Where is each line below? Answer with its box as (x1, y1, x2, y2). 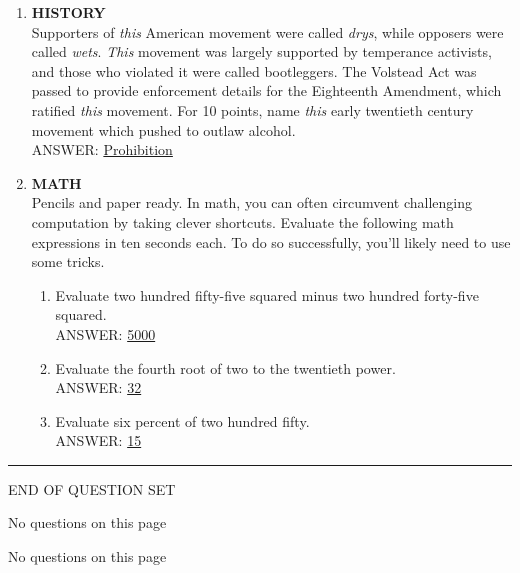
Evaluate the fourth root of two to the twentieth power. (55, 357, 396, 378)
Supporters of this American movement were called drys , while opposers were (31, 21, 504, 42)
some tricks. (31, 251, 105, 272)
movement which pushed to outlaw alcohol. (31, 119, 296, 140)
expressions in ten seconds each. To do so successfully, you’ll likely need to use (31, 231, 511, 252)
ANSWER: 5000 (55, 323, 156, 344)
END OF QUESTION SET (8, 478, 176, 499)
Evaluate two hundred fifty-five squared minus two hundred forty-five (55, 284, 479, 305)
